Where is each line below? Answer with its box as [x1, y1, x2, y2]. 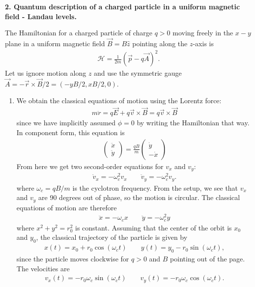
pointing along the [132, 38, 188, 48]
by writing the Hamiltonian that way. [137, 117, 250, 128]
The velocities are [16, 263, 70, 273]
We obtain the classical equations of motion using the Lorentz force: [16, 95, 222, 105]
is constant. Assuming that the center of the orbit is [75, 222, 232, 232]
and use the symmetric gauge [94, 68, 182, 78]
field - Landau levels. [5, 11, 77, 21]
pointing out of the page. [170, 254, 245, 264]
